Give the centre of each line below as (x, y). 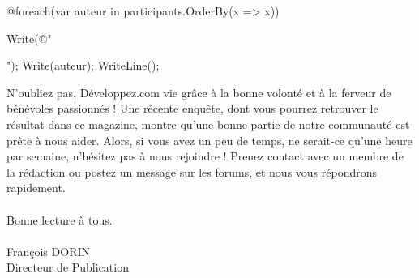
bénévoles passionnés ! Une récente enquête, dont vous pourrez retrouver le (192, 108)
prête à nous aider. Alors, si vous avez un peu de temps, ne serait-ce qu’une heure (209, 140)
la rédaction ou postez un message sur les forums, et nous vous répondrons (192, 171)
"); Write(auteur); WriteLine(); (83, 65)
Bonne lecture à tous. (60, 219)
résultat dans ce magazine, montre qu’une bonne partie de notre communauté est (208, 124)
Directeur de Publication (68, 267)
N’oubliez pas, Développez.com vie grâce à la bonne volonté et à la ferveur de (199, 92)
